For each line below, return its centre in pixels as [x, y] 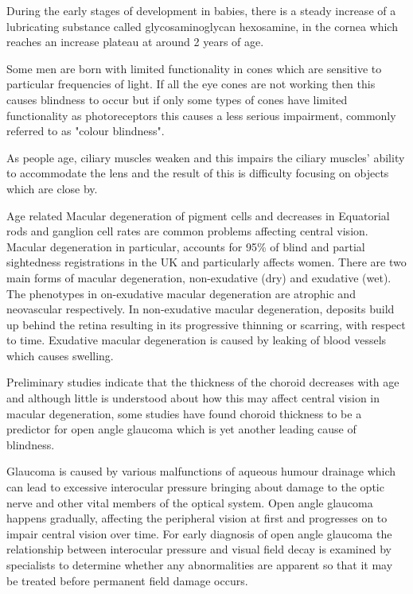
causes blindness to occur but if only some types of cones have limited [177, 99]
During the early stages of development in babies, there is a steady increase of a [201, 10]
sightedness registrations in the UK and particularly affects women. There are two [206, 262]
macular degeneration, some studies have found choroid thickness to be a [184, 413]
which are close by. [52, 188]
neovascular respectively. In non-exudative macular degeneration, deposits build [201, 309]
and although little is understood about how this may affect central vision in [193, 398]
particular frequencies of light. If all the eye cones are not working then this [191, 84]
